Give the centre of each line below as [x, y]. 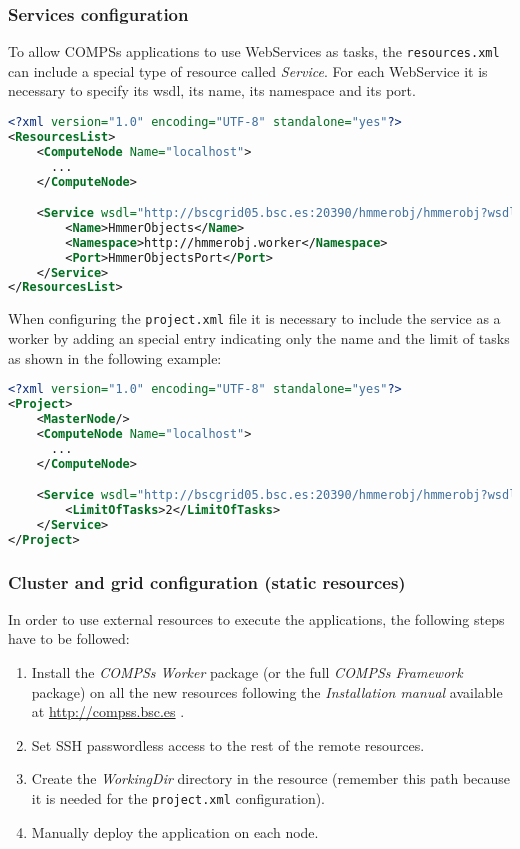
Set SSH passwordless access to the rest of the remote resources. [228, 744]
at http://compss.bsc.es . [108, 711]
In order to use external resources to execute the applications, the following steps [256, 618]
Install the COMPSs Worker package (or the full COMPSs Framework [247, 672]
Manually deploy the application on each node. [175, 831]
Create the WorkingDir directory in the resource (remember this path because [271, 778]
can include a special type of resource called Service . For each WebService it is [248, 70]
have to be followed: [69, 638]
